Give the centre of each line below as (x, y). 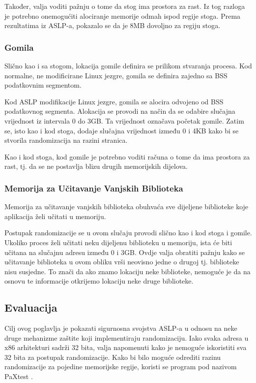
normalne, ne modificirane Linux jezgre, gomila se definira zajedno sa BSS (116, 75)
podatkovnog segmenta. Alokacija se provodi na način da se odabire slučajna (120, 111)
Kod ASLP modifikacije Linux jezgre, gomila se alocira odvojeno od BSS (114, 101)
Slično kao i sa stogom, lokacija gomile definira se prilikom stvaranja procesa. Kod (128, 65)
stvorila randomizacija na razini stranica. (66, 140)
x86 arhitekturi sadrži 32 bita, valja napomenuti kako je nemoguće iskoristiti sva (126, 347)
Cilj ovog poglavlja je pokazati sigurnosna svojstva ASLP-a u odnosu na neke (121, 328)
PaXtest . (19, 376)
